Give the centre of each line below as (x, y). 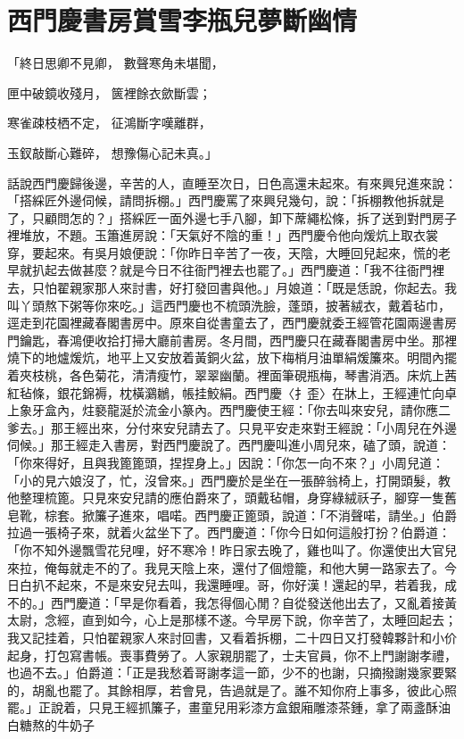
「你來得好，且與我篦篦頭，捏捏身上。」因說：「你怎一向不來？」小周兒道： (226, 462)
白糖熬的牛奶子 (51, 724)
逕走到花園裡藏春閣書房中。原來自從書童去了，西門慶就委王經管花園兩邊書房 (232, 323)
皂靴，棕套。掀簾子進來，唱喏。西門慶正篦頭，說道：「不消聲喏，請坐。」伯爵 (232, 515)
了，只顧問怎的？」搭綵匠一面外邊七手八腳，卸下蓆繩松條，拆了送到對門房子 (232, 217)
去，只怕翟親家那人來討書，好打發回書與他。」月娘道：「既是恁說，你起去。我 (232, 288)
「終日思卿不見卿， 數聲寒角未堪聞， (116, 63)
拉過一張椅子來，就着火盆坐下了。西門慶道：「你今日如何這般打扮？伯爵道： (229, 532)
